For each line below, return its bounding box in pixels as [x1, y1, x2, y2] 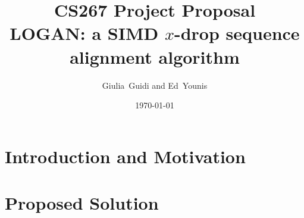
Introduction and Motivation [5, 144, 246, 168]
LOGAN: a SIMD [10, 21, 159, 45]
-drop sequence [174, 21, 300, 45]
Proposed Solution [5, 191, 159, 215]
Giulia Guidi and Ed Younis [102, 79, 208, 91]
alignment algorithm [70, 44, 240, 68]
